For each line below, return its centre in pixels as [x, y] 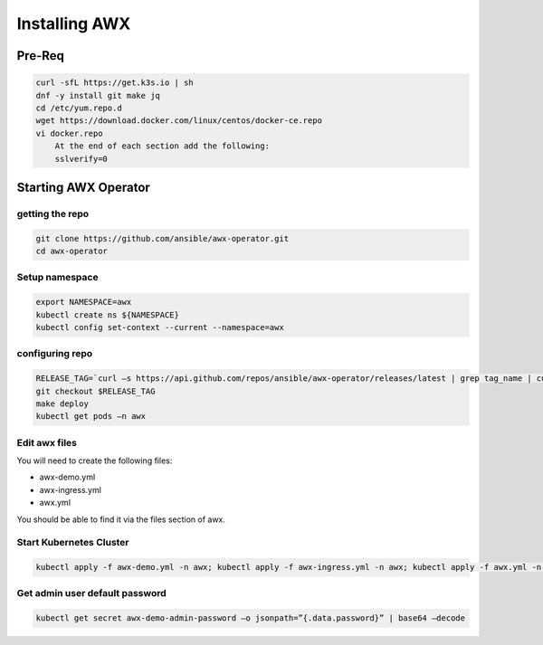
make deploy [62, 403]
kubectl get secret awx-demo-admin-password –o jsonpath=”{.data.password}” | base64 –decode [251, 618]
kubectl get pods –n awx [91, 417]
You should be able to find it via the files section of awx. [121, 519]
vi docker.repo [69, 133]
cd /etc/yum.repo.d [79, 108]
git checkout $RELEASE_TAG [95, 391]
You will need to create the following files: [95, 460]
